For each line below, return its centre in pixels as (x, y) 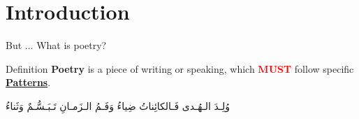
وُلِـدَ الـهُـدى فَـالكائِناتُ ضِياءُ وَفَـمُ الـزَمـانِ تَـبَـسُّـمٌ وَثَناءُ (118, 105)
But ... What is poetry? (56, 45)
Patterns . (28, 82)
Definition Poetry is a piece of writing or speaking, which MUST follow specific (180, 68)
